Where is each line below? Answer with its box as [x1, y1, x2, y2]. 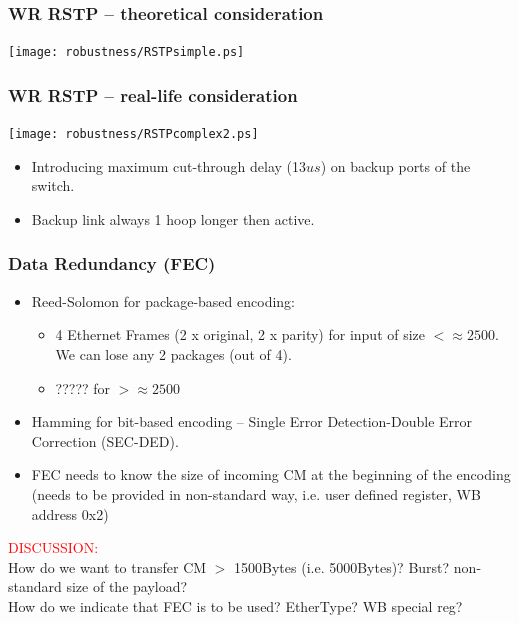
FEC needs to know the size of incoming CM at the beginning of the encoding [31, 464, 511, 485]
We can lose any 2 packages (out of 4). [55, 343, 292, 364]
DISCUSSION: [8, 537, 99, 558]
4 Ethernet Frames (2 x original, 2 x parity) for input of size [55, 324, 426, 345]
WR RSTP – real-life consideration [8, 82, 298, 107]
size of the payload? [66, 576, 188, 597]
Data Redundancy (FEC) [8, 251, 216, 276]
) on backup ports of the [320, 155, 471, 176]
